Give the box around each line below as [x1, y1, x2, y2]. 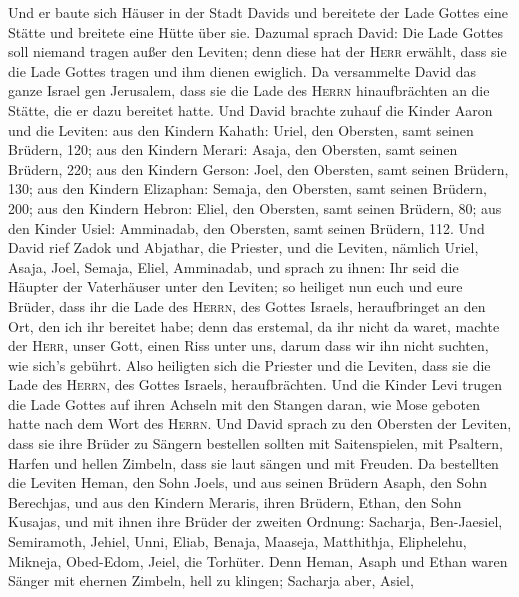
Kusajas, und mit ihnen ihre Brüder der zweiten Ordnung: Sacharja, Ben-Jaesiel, [8, 511, 503, 532]
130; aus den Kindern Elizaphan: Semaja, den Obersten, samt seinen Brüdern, [8, 178, 487, 199]
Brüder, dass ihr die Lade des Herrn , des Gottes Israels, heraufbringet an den [8, 295, 486, 316]
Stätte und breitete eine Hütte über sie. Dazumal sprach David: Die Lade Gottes [8, 21, 504, 42]
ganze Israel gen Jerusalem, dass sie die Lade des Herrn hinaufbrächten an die [8, 80, 490, 101]
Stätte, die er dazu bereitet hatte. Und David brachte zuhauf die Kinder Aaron [8, 99, 493, 120]
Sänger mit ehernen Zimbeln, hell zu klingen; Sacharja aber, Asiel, [8, 570, 414, 591]
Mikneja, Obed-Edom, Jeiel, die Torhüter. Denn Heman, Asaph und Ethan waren [8, 550, 508, 571]
